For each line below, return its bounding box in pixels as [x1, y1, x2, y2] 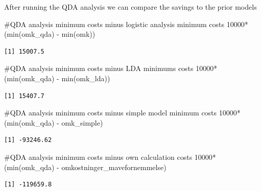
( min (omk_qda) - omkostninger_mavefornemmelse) [4, 161, 167, 172]
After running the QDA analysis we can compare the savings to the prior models [4, 2, 257, 12]
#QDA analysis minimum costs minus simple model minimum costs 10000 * [4, 107, 241, 118]
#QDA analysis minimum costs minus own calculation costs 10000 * [4, 151, 216, 162]
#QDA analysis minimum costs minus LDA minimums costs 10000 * [4, 63, 218, 74]
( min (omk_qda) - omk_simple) [4, 117, 103, 128]
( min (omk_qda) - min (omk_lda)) [4, 73, 110, 83]
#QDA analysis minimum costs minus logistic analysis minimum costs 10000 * [4, 18, 248, 29]
